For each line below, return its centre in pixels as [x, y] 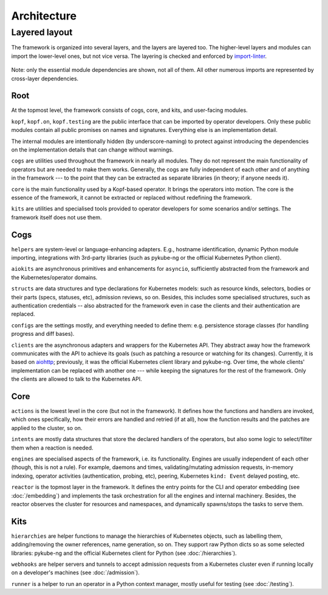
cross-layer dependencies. [45, 78]
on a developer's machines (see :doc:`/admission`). [75, 572]
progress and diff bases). [43, 334]
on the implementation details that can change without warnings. [92, 150]
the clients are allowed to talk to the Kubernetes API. [77, 379]
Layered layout [42, 32]
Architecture [44, 16]
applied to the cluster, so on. [47, 428]
